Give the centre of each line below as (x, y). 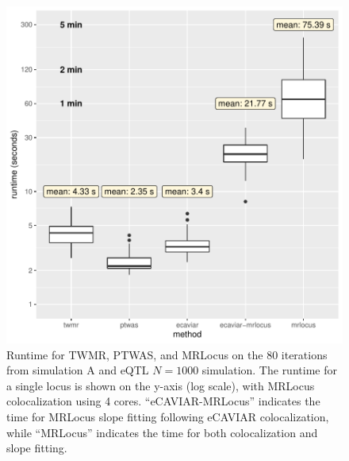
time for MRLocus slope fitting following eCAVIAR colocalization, (168, 416)
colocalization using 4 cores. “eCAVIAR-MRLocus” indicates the (163, 401)
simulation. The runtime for (269, 370)
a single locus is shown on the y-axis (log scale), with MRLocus (161, 385)
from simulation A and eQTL (78, 370)
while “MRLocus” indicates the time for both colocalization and (162, 432)
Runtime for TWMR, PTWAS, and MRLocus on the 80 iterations (167, 354)
